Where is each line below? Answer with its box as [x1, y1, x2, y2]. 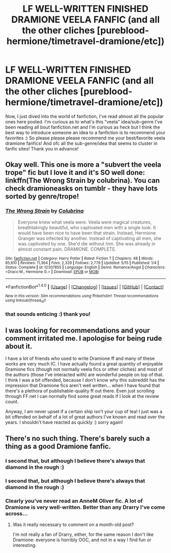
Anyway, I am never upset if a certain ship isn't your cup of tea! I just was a [5, 409, 163, 415]
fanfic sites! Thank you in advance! [5, 145, 79, 151]
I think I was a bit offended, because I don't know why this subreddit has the [5, 377, 165, 383]
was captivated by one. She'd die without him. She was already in [17, 240, 156, 247]
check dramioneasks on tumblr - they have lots [5, 184, 158, 193]
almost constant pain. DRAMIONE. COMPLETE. [17, 246, 117, 252]
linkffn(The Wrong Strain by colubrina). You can [5, 176, 160, 185]
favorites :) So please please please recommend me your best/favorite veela [5, 135, 165, 141]
